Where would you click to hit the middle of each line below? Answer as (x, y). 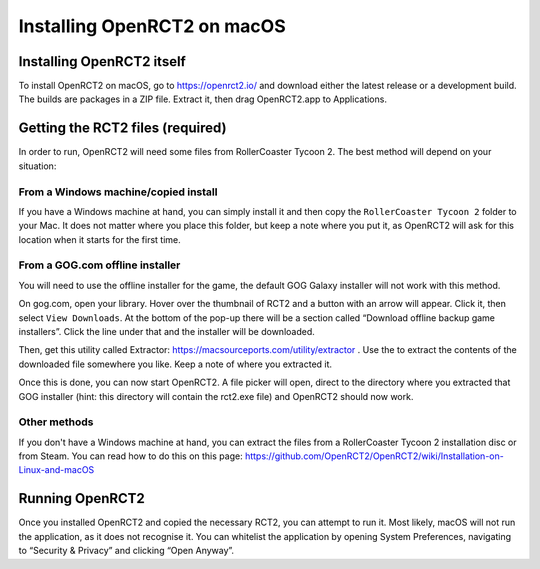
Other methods (56, 422)
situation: (37, 166)
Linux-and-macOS (56, 470)
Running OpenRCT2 (81, 498)
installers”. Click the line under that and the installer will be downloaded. (166, 331)
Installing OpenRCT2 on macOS (152, 26)
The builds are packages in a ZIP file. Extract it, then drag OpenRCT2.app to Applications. (202, 99)
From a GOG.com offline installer (99, 265)
